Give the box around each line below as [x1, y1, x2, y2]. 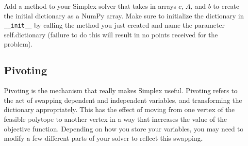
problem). [4, 39, 33, 49]
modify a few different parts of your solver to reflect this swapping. [4, 133, 203, 143]
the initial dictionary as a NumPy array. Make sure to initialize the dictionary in [4, 10, 244, 20]
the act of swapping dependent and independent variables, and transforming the [4, 95, 242, 105]
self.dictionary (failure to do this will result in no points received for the [4, 29, 218, 39]
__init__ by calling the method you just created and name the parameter [4, 20, 225, 30]
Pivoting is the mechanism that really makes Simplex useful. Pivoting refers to [4, 85, 238, 96]
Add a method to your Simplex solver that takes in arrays [4, 1, 177, 11]
